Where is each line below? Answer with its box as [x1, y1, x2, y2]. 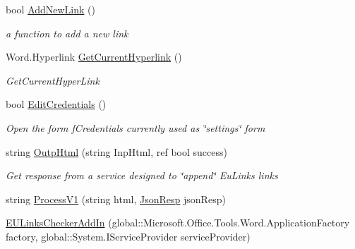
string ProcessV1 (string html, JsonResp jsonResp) [6, 191, 226, 206]
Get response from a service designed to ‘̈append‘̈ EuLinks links [6, 168, 278, 183]
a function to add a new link [6, 25, 128, 40]
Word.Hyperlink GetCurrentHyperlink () [6, 49, 182, 64]
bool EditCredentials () [6, 97, 107, 111]
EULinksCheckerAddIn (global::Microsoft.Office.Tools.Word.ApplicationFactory [6, 215, 350, 230]
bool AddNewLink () [6, 2, 96, 16]
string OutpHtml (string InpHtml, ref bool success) [6, 144, 227, 159]
